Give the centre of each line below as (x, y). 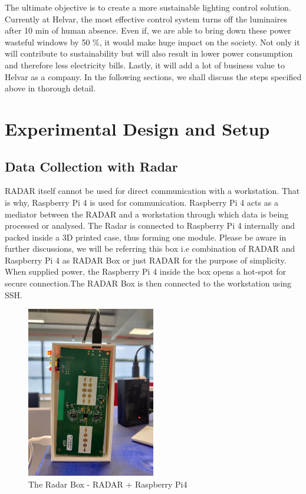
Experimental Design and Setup (137, 128)
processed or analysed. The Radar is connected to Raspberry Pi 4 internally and (150, 225)
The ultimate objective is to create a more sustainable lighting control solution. (148, 7)
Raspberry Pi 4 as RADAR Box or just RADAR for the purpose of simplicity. (146, 260)
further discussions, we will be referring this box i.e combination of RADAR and (150, 248)
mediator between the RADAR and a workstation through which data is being (147, 214)
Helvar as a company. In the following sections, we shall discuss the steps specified (153, 76)
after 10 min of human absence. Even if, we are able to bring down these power (148, 30)
